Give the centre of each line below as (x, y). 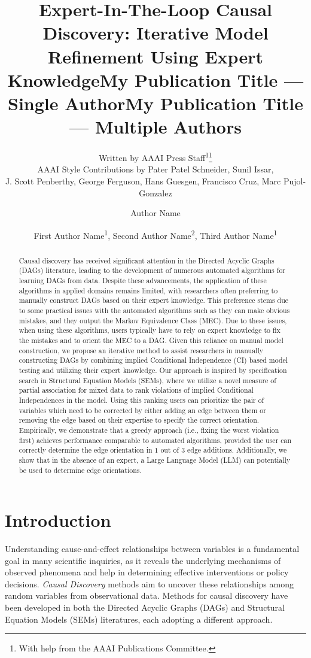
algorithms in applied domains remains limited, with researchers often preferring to (148, 290)
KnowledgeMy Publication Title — (155, 79)
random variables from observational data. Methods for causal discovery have (147, 595)
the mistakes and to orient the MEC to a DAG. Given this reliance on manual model (151, 340)
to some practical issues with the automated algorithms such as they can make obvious (154, 310)
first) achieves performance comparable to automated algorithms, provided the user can (155, 440)
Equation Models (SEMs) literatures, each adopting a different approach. (139, 619)
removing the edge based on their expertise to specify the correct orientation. (139, 420)
